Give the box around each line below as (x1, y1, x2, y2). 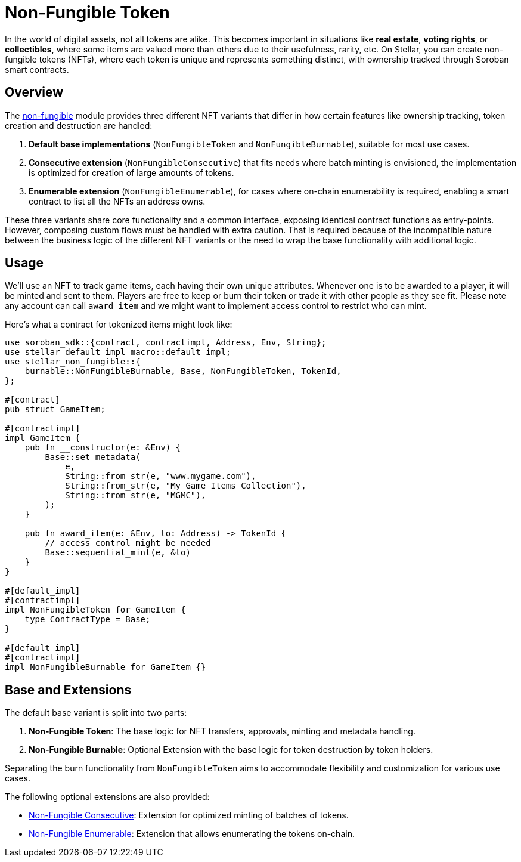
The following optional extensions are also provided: (5, 792, 210, 802)
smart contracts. (5, 64, 69, 75)
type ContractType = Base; (24, 614, 151, 625)
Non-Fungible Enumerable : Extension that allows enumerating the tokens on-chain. (29, 829, 355, 839)
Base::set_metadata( (45, 452, 141, 462)
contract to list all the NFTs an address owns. (29, 196, 206, 206)
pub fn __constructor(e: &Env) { (24, 443, 181, 453)
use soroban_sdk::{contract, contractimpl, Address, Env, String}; (5, 338, 327, 348)
